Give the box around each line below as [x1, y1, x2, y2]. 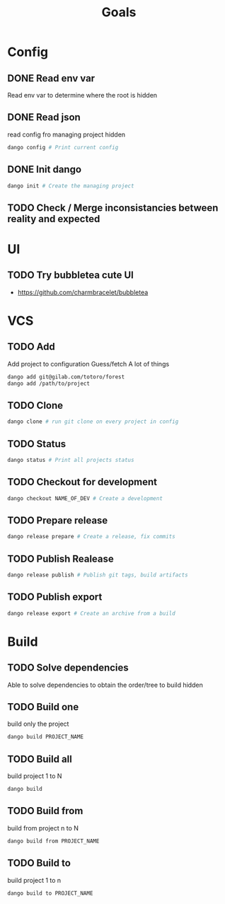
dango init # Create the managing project [7, 182, 134, 190]
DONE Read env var [7, 72, 96, 84]
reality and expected [7, 213, 100, 225]
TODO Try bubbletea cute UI [7, 270, 134, 282]
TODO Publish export [7, 591, 103, 603]
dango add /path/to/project [7, 380, 91, 387]
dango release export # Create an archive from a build [7, 610, 175, 617]
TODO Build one [7, 701, 79, 713]
